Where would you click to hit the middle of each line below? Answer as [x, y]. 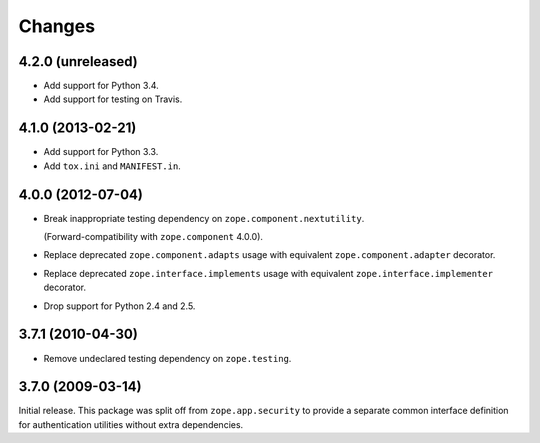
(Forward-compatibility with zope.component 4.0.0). [153, 237]
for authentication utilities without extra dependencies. [131, 424]
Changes [56, 26]
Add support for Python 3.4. [101, 86]
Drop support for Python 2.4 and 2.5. [119, 306]
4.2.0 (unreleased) [78, 61]
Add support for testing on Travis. [113, 99]
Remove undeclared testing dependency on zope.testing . [167, 358]
